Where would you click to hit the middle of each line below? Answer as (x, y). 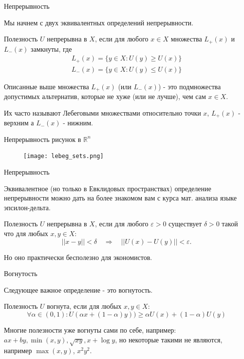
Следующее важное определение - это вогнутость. (78, 289)
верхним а (19, 123)
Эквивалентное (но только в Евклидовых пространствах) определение (108, 188)
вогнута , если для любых (84, 306)
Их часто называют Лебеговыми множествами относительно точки (103, 112)
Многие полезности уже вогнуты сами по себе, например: (90, 330)
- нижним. (78, 123)
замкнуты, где (51, 49)
